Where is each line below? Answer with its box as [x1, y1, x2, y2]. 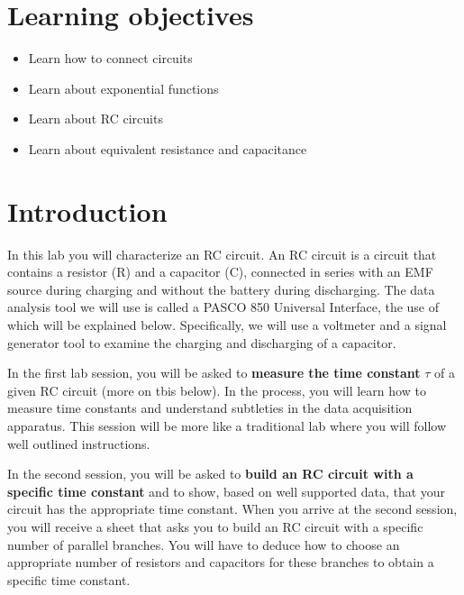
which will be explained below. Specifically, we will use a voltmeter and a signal [7, 316, 447, 334]
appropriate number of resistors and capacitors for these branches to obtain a [7, 553, 434, 572]
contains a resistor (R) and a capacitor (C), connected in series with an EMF [7, 262, 433, 281]
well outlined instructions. [7, 434, 150, 453]
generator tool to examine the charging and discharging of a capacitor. [7, 333, 396, 352]
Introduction [7, 192, 168, 229]
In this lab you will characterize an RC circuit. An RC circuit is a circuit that [7, 244, 437, 263]
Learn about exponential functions [28, 78, 219, 97]
